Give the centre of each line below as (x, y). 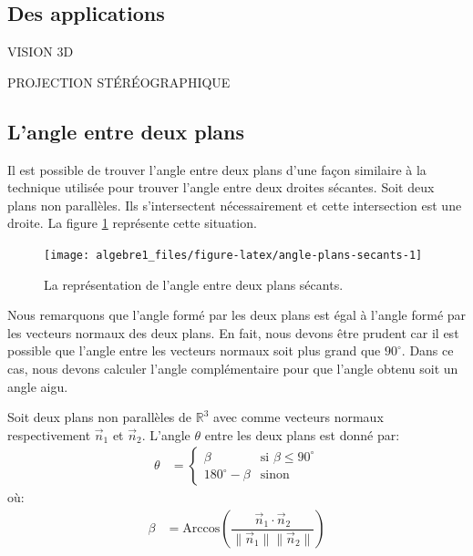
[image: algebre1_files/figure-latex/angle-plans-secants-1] (233, 255)
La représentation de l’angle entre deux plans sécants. (194, 284)
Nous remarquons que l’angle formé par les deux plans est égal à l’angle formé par (237, 315)
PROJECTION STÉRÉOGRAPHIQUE (119, 82)
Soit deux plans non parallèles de (100, 417)
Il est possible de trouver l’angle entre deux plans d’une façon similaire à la (217, 169)
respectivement (49, 434)
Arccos (201, 529)
